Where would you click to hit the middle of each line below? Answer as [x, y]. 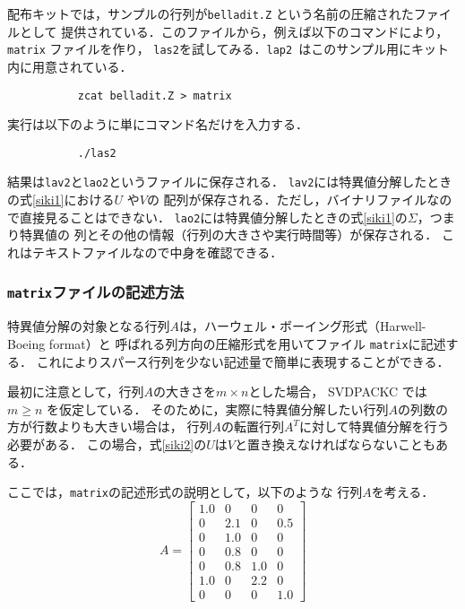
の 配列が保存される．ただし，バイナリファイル [287, 200]
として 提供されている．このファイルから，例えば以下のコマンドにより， [234, 31]
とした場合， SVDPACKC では [338, 391]
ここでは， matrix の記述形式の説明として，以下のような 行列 [185, 492]
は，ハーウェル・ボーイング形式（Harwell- [303, 326]
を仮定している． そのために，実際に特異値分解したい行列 [218, 409]
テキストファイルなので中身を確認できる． [157, 252]
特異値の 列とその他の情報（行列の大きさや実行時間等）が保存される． [228, 235]
